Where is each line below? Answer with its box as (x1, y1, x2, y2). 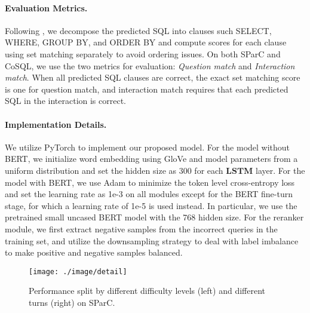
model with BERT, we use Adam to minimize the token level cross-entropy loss (5, 176, 295, 188)
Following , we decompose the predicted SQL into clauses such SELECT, (5, 24, 272, 36)
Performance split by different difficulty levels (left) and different (29, 284, 266, 297)
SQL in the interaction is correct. (5, 94, 126, 107)
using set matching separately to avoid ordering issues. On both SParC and (5, 47, 281, 60)
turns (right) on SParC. (29, 296, 115, 308)
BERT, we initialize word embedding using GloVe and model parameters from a (5, 152, 298, 165)
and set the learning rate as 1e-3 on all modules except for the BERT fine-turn (5, 188, 293, 200)
